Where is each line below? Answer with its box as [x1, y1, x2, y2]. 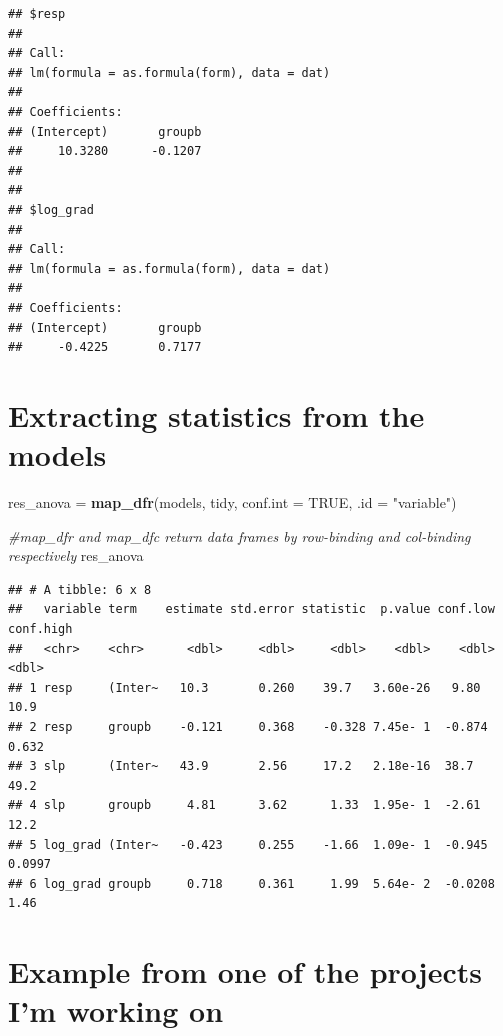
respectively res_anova [8, 545, 144, 566]
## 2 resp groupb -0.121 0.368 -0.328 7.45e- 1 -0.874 [8, 719, 488, 734]
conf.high [8, 621, 73, 636]
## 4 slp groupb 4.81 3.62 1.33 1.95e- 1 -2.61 [8, 798, 481, 813]
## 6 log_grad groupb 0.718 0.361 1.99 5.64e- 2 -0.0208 [8, 876, 495, 891]
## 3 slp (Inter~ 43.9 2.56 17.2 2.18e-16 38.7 [8, 759, 474, 774]
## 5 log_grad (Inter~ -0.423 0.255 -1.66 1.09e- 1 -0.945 [8, 837, 488, 852]
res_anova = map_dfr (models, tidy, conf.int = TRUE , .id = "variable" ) [8, 492, 457, 512]
